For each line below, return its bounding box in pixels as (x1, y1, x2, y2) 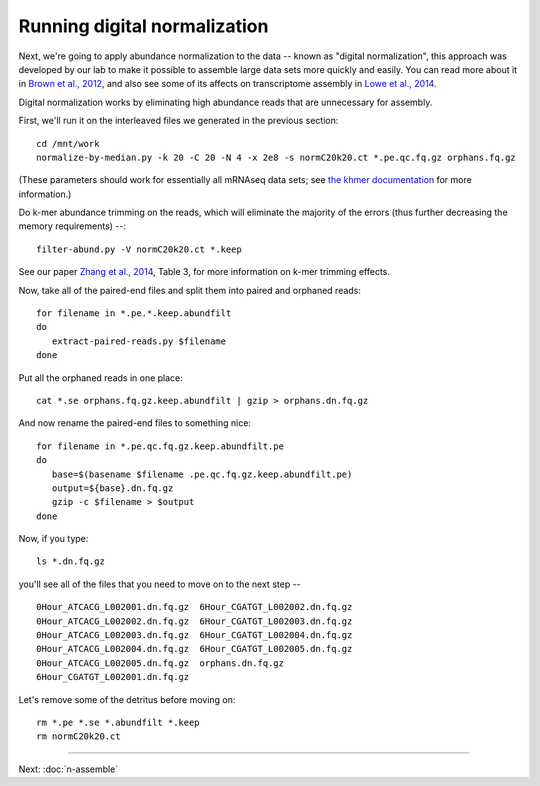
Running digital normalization (18, 15, 269, 37)
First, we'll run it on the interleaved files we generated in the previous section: (18, 115, 339, 127)
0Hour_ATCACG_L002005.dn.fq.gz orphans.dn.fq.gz (36, 657, 285, 669)
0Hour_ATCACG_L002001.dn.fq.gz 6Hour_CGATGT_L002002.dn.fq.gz (36, 601, 353, 613)
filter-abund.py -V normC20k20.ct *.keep (36, 243, 242, 255)
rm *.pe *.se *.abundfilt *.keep (36, 717, 200, 728)
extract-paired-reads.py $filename (51, 335, 227, 347)
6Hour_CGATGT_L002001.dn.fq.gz (36, 671, 190, 683)
